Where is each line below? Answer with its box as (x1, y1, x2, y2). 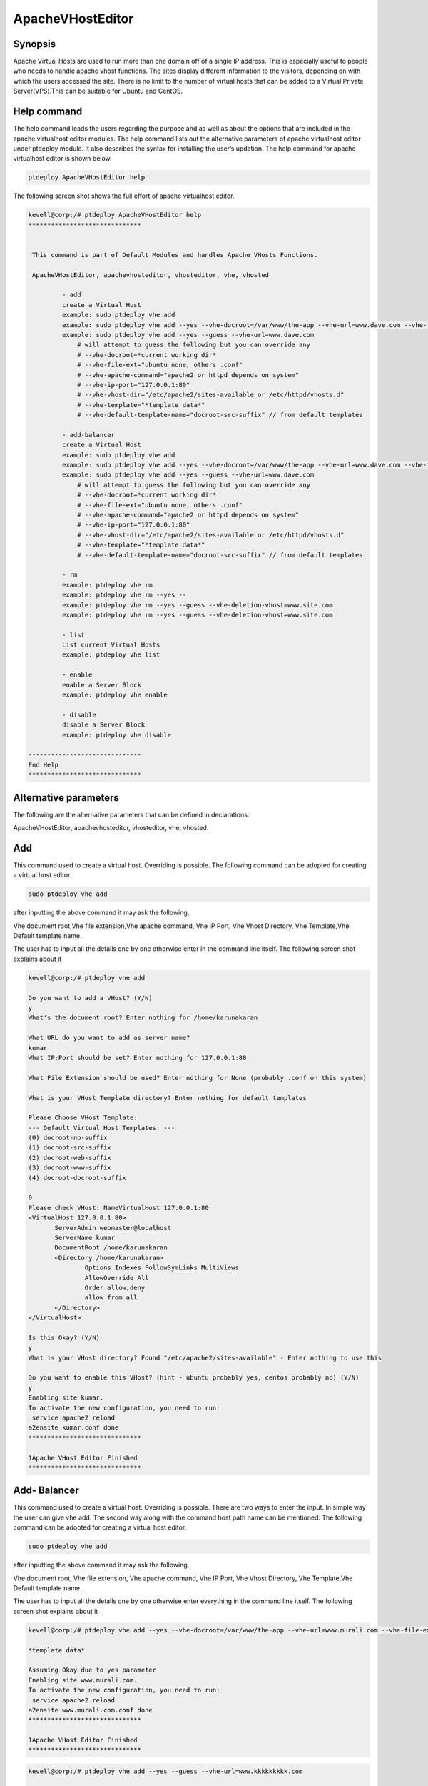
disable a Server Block (61, 721, 146, 729)
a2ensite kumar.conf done (28, 1424, 119, 1432)
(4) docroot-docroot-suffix (28, 1174, 126, 1182)
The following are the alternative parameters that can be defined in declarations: (13, 810, 250, 819)
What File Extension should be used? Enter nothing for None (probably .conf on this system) (28, 1074, 367, 1082)
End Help (28, 761, 59, 769)
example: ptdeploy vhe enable (61, 691, 168, 699)
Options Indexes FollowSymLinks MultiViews (84, 1264, 239, 1272)
